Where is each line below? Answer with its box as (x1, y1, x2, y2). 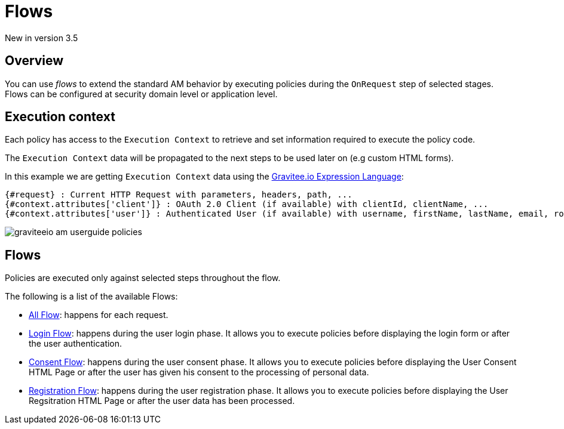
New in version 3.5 (5, 32, 78, 43)
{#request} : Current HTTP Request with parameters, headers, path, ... (5, 190, 352, 200)
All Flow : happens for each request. (29, 310, 168, 320)
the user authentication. (29, 338, 122, 349)
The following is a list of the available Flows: (5, 291, 178, 302)
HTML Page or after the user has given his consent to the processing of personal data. (29, 367, 369, 378)
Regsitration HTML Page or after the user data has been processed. (29, 396, 295, 406)
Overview (5, 53, 64, 69)
